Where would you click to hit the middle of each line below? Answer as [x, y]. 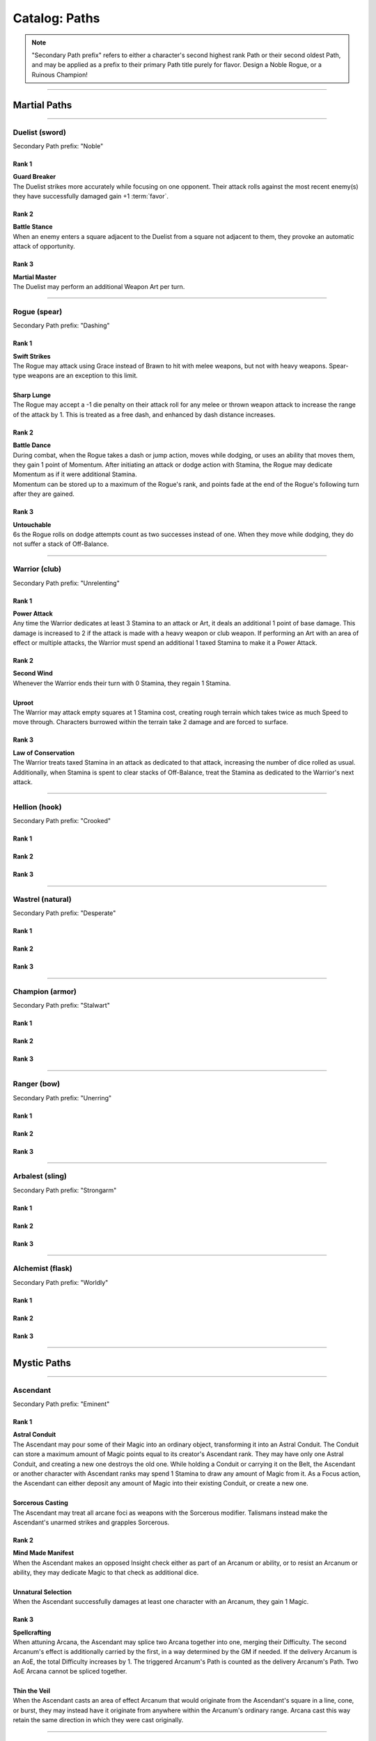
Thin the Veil [31, 1691]
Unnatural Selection [42, 1592]
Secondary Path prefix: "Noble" [58, 146]
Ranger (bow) [37, 1084]
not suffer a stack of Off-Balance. [61, 544]
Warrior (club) [37, 569]
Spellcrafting [32, 1632]
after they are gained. [44, 494]
